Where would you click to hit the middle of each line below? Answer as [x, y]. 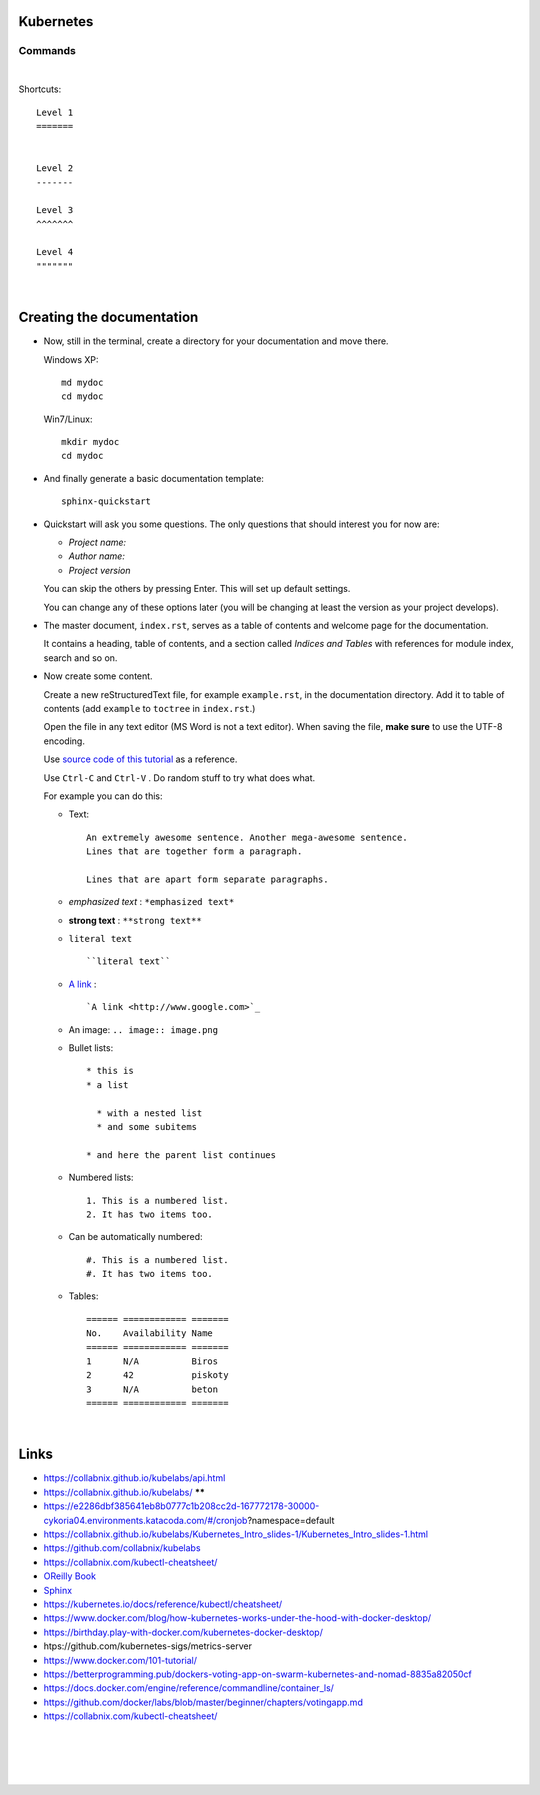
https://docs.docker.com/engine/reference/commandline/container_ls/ [189, 1688]
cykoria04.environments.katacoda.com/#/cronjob [145, 1520]
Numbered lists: [101, 1177]
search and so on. [80, 657]
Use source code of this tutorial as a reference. [140, 759]
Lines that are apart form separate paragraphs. [207, 879]
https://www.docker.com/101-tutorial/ [120, 1660]
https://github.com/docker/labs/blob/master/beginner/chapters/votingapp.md [203, 1702]
